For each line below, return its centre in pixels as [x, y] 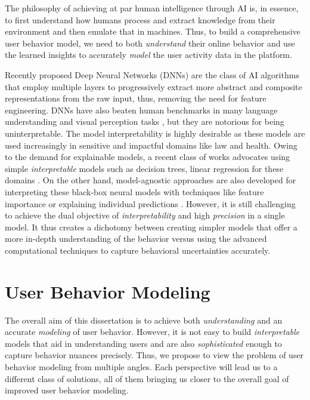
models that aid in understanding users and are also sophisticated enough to [143, 343]
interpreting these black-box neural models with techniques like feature [134, 191]
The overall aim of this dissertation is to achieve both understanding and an [144, 320]
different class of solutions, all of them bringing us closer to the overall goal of [147, 378]
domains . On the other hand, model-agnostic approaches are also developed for [151, 180]
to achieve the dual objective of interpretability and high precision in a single [145, 215]
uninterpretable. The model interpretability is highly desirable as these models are [155, 133]
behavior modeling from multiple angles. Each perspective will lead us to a [141, 366]
